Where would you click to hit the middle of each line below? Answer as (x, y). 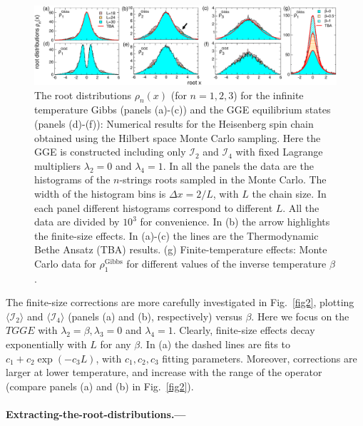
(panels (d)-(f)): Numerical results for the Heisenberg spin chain (174, 123)
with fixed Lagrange (279, 152)
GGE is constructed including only (110, 152)
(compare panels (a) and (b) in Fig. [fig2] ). (100, 386)
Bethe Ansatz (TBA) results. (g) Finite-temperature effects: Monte (181, 249)
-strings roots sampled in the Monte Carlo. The (223, 179)
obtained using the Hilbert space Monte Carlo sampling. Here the (178, 137)
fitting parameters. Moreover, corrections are (260, 358)
